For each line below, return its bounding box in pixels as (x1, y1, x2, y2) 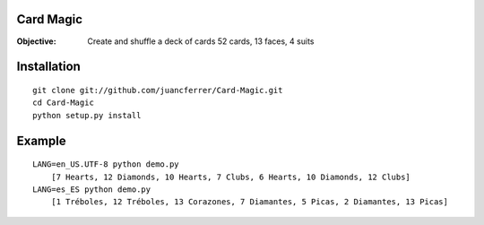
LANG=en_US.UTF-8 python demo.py (32, 160, 179, 169)
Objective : (16, 36, 57, 47)
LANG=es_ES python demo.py (32, 184, 151, 195)
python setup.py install (32, 110, 142, 120)
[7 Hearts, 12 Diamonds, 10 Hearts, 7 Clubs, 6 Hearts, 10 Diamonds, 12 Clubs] (50, 171, 411, 182)
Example (16, 133, 66, 148)
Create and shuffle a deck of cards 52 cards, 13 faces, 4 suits (87, 36, 315, 47)
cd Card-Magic (32, 98, 94, 108)
